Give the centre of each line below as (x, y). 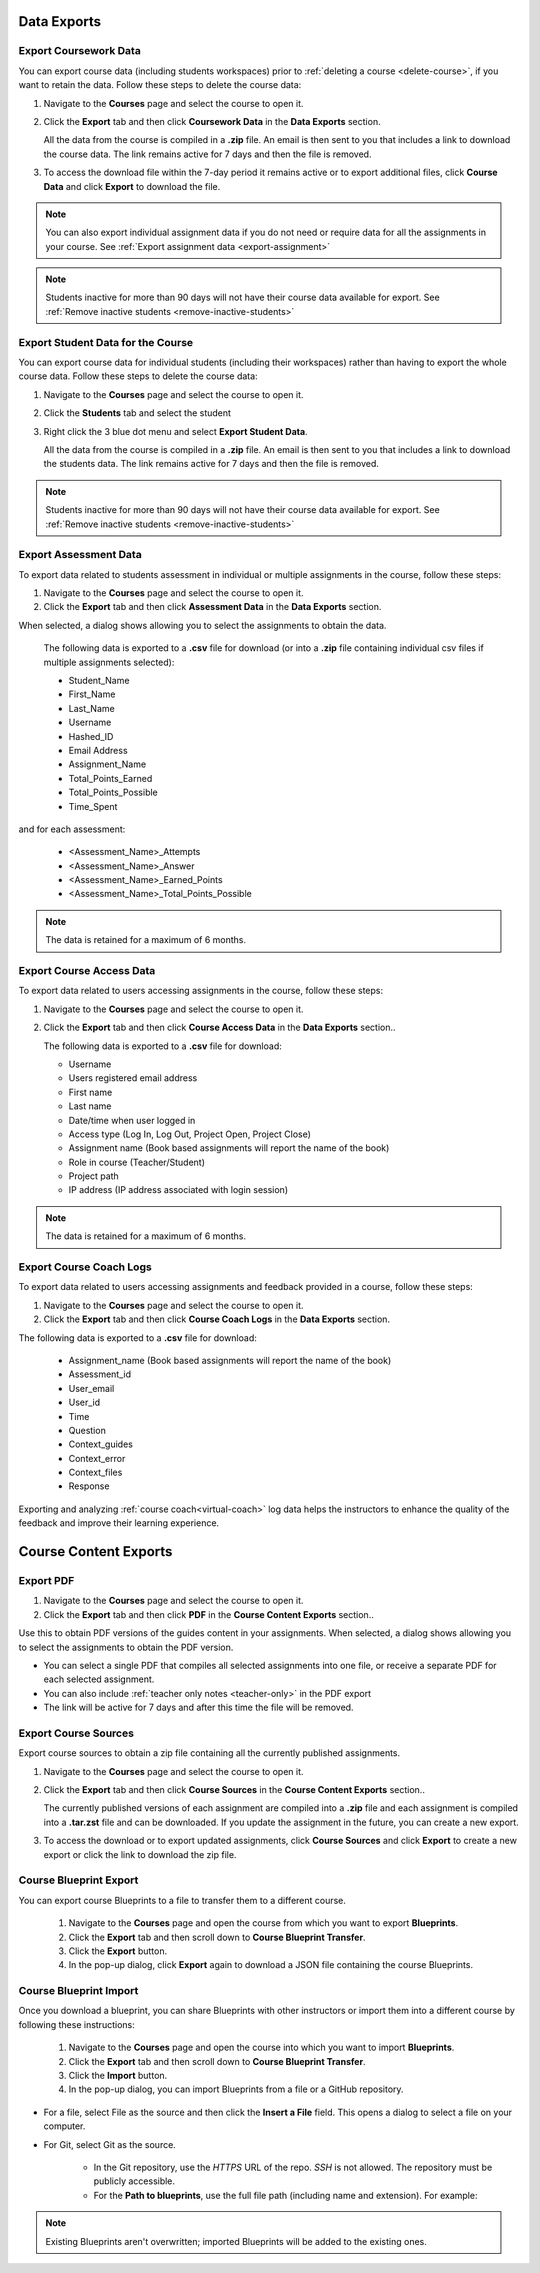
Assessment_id (100, 1374)
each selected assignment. (99, 1679)
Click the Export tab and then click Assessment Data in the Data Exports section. (212, 607)
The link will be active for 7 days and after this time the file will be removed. (198, 1707)
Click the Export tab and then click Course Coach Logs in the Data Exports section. (216, 1319)
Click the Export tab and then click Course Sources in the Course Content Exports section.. (234, 1790)
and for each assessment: (72, 829)
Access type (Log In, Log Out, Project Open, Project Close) (190, 1134)
